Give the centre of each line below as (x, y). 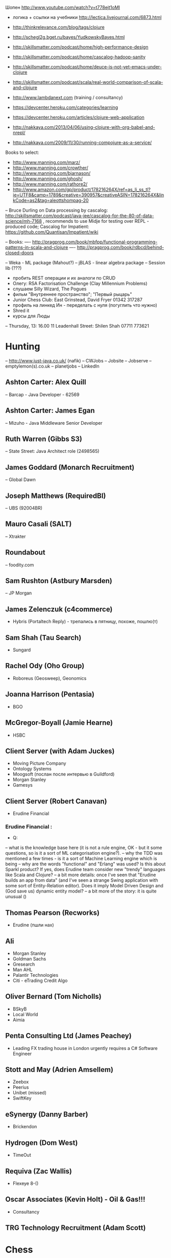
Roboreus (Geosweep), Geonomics (50, 678)
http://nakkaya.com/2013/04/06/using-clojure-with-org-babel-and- (84, 127)
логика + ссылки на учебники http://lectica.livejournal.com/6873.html (87, 17)
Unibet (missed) (30, 1093)
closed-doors (20, 253)
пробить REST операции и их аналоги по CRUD (64, 278)
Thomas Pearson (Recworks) (52, 913)
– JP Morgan (19, 593)
